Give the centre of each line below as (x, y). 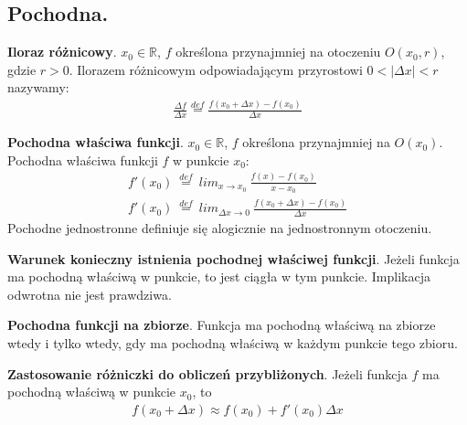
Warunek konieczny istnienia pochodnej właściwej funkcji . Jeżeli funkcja (233, 258)
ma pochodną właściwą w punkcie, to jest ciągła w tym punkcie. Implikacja (219, 276)
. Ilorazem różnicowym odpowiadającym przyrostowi (216, 69)
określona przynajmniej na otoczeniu (278, 52)
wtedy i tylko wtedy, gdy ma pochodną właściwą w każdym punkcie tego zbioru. (233, 343)
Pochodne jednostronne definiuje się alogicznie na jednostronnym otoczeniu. (220, 228)
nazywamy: (38, 87)
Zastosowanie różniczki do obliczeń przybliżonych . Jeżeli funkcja (207, 373)
